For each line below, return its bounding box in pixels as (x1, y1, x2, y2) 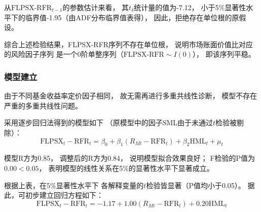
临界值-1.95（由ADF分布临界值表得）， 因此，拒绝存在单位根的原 (25, 12, 239, 22)
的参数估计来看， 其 (62, 2, 129, 12)
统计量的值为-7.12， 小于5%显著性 (134, 2, 246, 12)
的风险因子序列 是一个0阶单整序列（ (4, 49, 124, 59)
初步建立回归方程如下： (25, 190, 103, 200)
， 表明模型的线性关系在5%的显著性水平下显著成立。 (39, 162, 214, 173)
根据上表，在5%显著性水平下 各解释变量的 (4, 180, 144, 190)
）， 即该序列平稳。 (193, 49, 255, 59)
